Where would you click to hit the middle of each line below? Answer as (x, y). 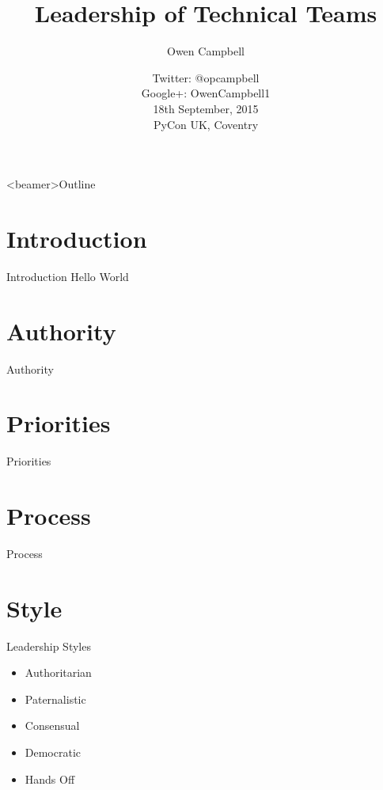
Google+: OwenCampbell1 (206, 93)
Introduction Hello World (68, 276)
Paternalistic (55, 699)
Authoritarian (58, 672)
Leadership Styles (49, 646)
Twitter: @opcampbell (206, 77)
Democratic (53, 752)
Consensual (52, 725)
